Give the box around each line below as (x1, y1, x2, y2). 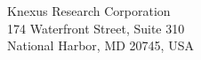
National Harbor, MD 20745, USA (7, 36, 194, 55)
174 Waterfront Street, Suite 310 (7, 19, 185, 37)
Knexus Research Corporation (7, 2, 171, 19)
